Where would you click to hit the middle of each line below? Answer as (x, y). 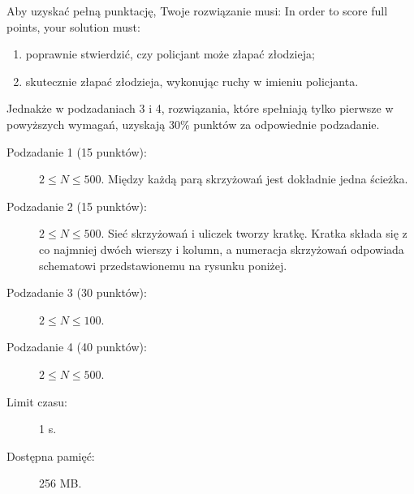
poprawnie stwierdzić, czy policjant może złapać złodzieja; (170, 54)
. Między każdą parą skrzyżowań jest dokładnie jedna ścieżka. (254, 179)
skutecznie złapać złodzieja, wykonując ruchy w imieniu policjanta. (192, 81)
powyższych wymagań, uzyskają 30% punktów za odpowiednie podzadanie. (193, 124)
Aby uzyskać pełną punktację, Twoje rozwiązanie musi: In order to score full (197, 11)
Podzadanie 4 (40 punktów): (77, 347)
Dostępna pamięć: (51, 455)
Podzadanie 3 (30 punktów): (77, 292)
